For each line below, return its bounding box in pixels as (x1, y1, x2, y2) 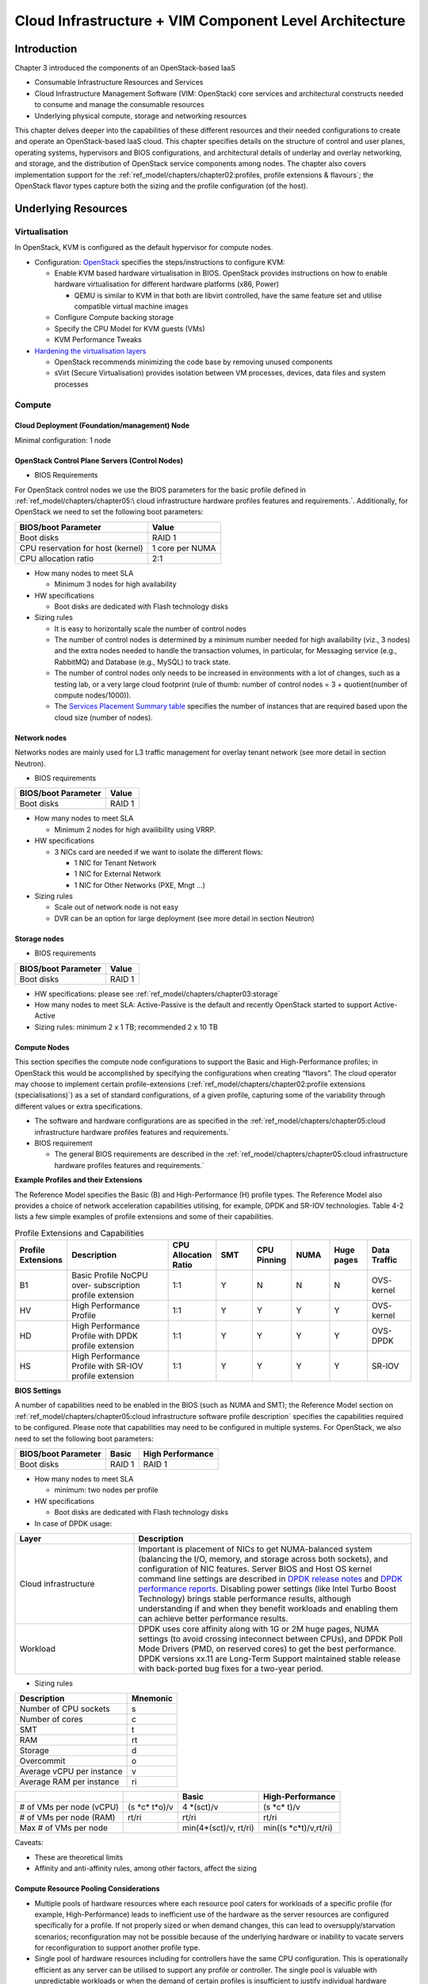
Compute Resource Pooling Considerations (14, 1884, 160, 1894)
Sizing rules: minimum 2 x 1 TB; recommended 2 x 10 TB (34, 1022, 218, 1032)
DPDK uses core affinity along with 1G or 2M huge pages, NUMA (138, 1623, 380, 1634)
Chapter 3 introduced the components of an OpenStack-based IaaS (14, 63, 235, 73)
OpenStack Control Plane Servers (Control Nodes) (14, 456, 184, 465)
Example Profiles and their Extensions (14, 1175, 143, 1185)
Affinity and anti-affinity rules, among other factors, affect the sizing (34, 1863, 258, 1873)
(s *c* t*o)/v (128, 1801, 174, 1813)
